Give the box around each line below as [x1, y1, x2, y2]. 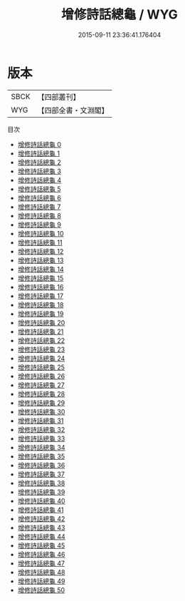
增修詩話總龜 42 [17, 514, 65, 523]
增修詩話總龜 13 [17, 256, 64, 264]
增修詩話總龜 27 [17, 381, 65, 389]
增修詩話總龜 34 [17, 443, 65, 451]
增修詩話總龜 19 [17, 309, 64, 318]
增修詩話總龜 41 [17, 505, 64, 514]
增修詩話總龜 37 [17, 470, 65, 478]
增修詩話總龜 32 [17, 425, 65, 433]
